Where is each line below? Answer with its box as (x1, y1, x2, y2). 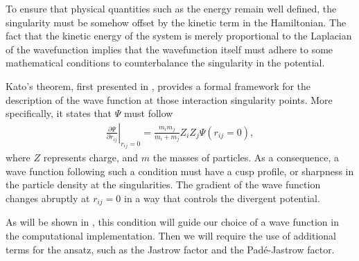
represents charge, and (43, 150, 139, 165)
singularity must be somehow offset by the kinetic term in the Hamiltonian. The (6, 15, 347, 29)
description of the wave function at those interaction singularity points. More (6, 92, 333, 107)
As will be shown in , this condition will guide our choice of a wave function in (6, 215, 339, 229)
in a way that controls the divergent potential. (124, 191, 320, 205)
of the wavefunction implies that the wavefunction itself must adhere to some (6, 42, 333, 56)
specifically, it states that (6, 106, 112, 120)
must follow (123, 106, 173, 120)
